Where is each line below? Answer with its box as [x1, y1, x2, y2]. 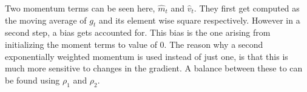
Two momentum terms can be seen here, [5, 2, 155, 14]
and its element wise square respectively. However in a [98, 13, 300, 26]
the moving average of [5, 13, 87, 26]
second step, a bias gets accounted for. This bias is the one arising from [5, 26, 271, 39]
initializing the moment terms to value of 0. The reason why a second [5, 38, 263, 50]
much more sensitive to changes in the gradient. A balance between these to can [5, 62, 303, 74]
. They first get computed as [194, 2, 300, 14]
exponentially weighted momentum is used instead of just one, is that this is [5, 50, 288, 62]
